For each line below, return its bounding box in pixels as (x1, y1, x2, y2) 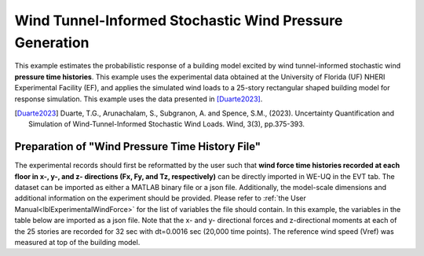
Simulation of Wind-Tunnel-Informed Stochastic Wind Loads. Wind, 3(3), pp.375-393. (28, 119, 305, 129)
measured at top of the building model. (14, 237, 141, 247)
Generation (14, 34, 90, 51)
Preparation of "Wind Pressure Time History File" (14, 140, 261, 153)
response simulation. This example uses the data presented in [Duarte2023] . (14, 94, 263, 104)
